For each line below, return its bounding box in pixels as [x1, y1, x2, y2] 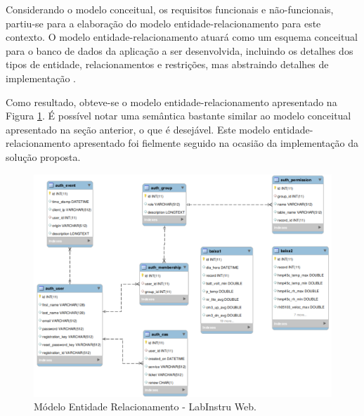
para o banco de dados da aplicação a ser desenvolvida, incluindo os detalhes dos [6, 43, 353, 58]
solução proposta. [6, 149, 81, 164]
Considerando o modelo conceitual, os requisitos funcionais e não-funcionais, [6, 2, 334, 16]
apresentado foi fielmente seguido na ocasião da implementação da [73, 136, 358, 150]
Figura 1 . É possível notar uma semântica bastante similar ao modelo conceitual [6, 108, 351, 123]
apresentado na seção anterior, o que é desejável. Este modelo [6, 122, 271, 136]
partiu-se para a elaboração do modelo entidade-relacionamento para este [6, 15, 321, 30]
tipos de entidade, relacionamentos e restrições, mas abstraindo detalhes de [6, 57, 329, 72]
